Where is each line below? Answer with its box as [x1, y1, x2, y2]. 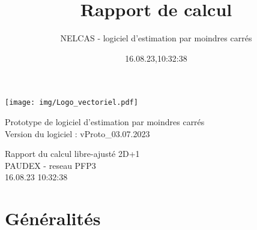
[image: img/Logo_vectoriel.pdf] [5, 98, 138, 107]
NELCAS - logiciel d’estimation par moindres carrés [60, 32, 252, 44]
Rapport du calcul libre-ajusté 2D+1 [5, 147, 140, 160]
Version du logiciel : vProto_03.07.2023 [5, 127, 150, 140]
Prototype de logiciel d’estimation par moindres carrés [5, 115, 205, 128]
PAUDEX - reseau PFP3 [5, 159, 96, 171]
